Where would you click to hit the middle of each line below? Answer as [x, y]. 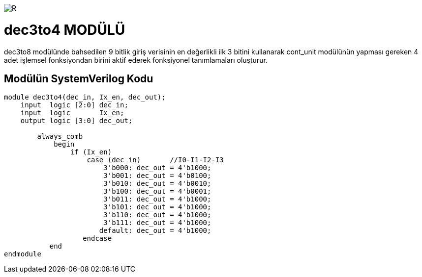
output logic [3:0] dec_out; [76, 121]
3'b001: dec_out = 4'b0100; [157, 176]
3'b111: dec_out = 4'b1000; [157, 223]
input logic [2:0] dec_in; [74, 105]
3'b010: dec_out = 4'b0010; [157, 184]
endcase [97, 239]
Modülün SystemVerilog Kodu [79, 78]
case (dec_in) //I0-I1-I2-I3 [155, 160]
